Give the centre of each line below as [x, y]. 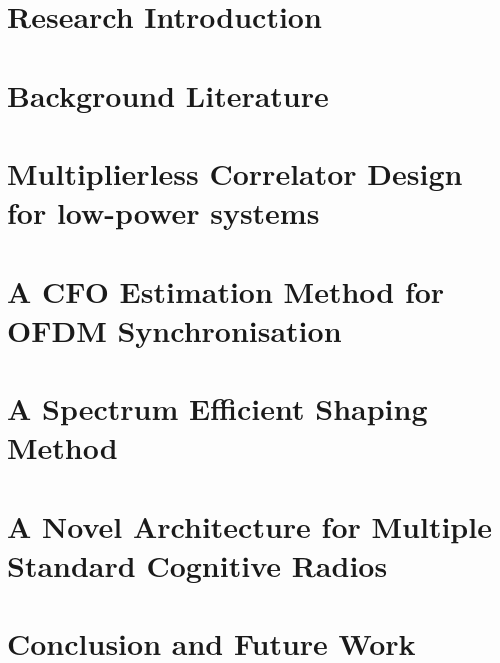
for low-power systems [163, 212]
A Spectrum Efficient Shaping [217, 408]
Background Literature [168, 94]
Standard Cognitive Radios [197, 564]
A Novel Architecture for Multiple [249, 525]
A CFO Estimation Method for [226, 290]
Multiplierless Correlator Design [235, 172]
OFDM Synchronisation [174, 329]
